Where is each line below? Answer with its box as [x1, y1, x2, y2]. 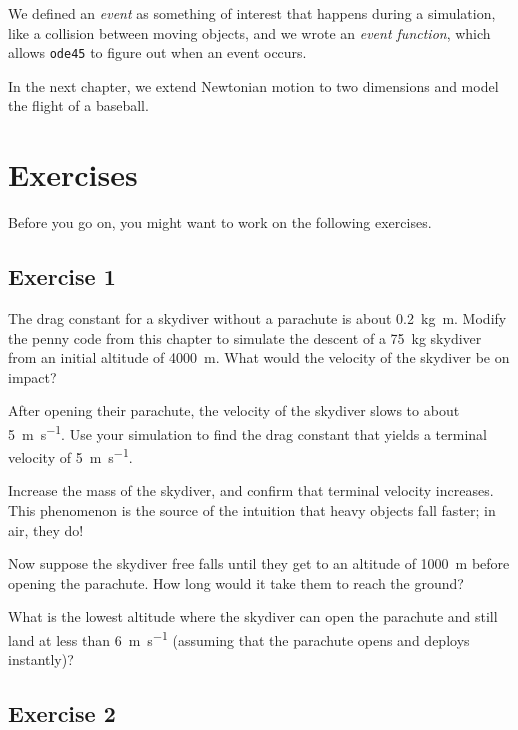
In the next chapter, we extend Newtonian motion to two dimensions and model [8, 75, 499, 96]
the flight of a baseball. [8, 95, 149, 116]
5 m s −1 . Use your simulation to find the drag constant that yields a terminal [8, 420, 487, 444]
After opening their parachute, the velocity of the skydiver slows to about [8, 400, 460, 421]
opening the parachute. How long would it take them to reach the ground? [8, 572, 464, 593]
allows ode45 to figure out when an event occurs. [8, 42, 307, 63]
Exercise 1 [8, 261, 116, 292]
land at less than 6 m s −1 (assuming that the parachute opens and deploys [8, 626, 470, 650]
